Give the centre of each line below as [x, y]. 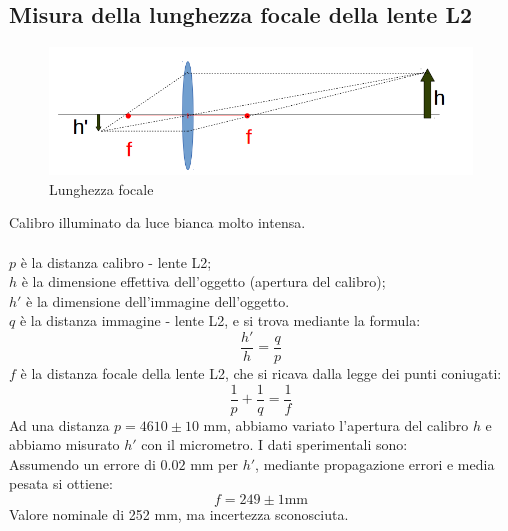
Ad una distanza [59, 424]
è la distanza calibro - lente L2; [116, 261]
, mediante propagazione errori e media [375, 463]
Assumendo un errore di [82, 463]
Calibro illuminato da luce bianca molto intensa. [157, 222]
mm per [214, 463]
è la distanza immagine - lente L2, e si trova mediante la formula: [220, 320]
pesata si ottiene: [61, 483]
